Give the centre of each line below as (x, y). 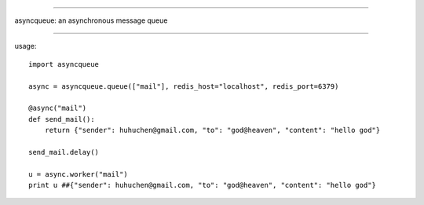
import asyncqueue (64, 64)
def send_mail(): (62, 119)
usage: (26, 46)
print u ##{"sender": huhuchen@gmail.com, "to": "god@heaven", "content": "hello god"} (203, 185)
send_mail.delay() (64, 152)
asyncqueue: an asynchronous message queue (91, 20)
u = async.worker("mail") (79, 174)
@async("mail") (58, 108)
